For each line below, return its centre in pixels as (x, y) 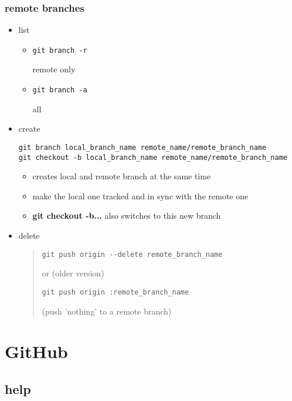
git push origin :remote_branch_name (116, 292)
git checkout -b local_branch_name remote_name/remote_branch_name (153, 157)
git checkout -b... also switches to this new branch (127, 215)
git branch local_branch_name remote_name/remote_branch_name (142, 147)
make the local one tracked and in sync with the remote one (140, 196)
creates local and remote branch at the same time (122, 176)
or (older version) (73, 273)
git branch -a (60, 90)
